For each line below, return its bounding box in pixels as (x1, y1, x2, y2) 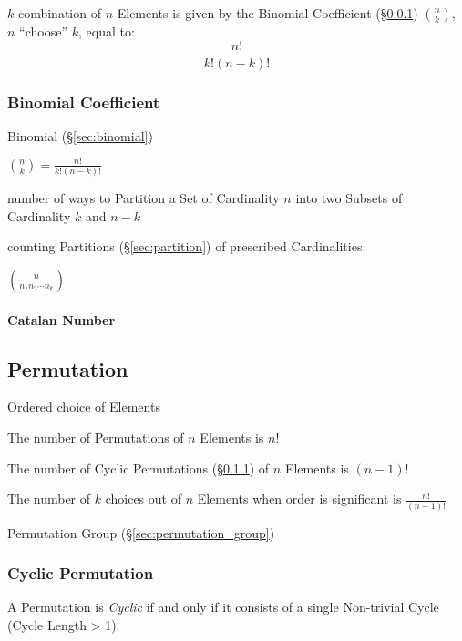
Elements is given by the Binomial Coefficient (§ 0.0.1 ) (117, 4, 418, 22)
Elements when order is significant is (197, 489, 402, 508)
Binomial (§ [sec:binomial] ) (7, 126, 153, 145)
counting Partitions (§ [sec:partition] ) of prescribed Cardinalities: (7, 237, 366, 256)
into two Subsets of (295, 188, 403, 208)
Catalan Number (7, 310, 116, 329)
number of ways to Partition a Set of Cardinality (7, 188, 280, 208)
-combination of (14, 4, 101, 22)
